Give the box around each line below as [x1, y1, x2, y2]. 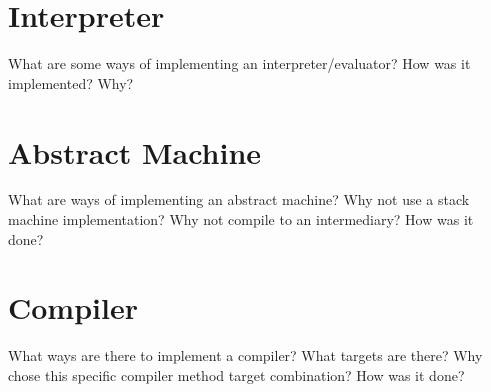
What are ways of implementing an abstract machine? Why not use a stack [8, 189, 470, 210]
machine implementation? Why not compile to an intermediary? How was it [8, 209, 474, 230]
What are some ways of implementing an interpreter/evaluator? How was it [8, 53, 471, 74]
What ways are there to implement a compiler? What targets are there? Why [8, 345, 483, 366]
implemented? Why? [8, 72, 134, 93]
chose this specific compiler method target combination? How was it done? [8, 364, 465, 385]
